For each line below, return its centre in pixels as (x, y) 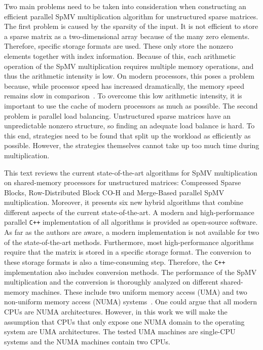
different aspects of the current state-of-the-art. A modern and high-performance (129, 212)
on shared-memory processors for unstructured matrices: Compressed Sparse (123, 182)
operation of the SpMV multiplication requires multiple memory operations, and (129, 66)
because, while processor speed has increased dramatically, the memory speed (124, 85)
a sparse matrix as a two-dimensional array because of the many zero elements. (127, 36)
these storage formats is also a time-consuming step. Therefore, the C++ (115, 261)
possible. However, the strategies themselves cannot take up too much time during (132, 145)
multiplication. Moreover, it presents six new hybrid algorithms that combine (124, 202)
